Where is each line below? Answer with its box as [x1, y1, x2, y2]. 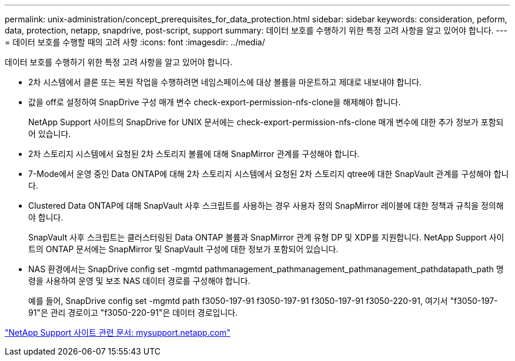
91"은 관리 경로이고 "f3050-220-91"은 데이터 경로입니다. [28, 307, 238, 317]
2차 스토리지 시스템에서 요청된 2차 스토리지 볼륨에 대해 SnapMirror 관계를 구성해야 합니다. [28, 149, 360, 159]
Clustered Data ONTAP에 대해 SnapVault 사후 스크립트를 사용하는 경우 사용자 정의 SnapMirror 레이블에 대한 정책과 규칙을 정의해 [28, 200, 504, 210]
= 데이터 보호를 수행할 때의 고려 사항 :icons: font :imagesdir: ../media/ [5, 37, 265, 47]
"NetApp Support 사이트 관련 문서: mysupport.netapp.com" [5, 327, 230, 337]
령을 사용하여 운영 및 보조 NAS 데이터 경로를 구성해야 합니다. [28, 276, 250, 286]
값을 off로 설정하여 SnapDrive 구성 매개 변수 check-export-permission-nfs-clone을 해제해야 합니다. [28, 97, 401, 107]
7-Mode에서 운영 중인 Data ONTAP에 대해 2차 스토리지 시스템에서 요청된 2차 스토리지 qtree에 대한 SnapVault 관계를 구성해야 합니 [28, 169, 509, 179]
